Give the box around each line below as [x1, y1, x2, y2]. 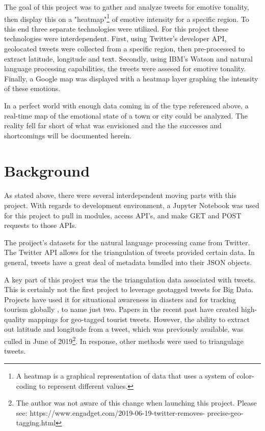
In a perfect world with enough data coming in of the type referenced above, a [4, 100, 249, 110]
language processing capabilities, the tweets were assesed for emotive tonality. [4, 63, 246, 74]
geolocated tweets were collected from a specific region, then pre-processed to [4, 43, 245, 54]
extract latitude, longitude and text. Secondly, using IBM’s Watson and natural [4, 53, 253, 64]
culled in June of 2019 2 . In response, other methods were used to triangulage [4, 334, 244, 346]
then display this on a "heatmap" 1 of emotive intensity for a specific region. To [4, 12, 249, 24]
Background [4, 160, 90, 181]
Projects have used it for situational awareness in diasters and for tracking [4, 294, 236, 304]
